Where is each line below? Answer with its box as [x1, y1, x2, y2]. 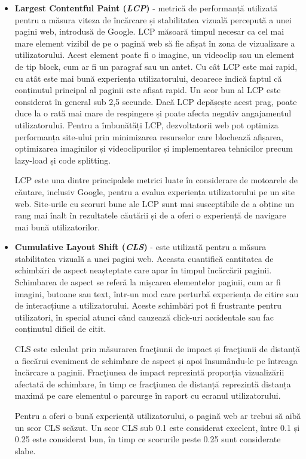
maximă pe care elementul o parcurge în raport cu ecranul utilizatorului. [14, 389, 281, 402]
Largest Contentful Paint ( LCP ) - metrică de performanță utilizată [14, 2, 278, 14]
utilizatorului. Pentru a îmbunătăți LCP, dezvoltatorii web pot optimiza [14, 118, 279, 131]
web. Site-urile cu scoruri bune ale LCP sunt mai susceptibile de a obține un [14, 197, 295, 210]
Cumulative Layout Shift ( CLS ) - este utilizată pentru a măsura [14, 241, 267, 253]
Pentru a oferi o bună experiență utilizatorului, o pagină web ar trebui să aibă [14, 409, 301, 421]
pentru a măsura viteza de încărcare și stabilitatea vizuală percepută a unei [14, 13, 292, 26]
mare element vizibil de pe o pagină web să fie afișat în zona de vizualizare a [14, 36, 295, 49]
